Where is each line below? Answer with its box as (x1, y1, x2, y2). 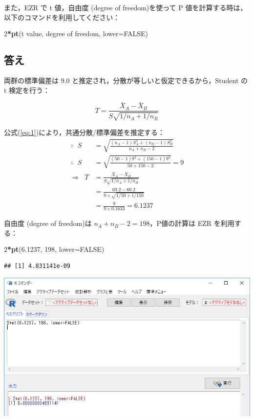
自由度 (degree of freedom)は (4, 218, 92, 228)
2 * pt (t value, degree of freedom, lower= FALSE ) (4, 28, 148, 39)
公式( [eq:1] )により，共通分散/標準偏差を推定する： (4, 127, 165, 137)
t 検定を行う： (4, 85, 50, 95)
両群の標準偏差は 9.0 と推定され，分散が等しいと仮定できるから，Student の (4, 75, 248, 85)
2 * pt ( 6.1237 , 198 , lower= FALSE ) (4, 244, 105, 254)
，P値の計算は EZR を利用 (149, 218, 234, 228)
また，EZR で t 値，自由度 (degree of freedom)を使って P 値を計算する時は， (4, 2, 247, 12)
